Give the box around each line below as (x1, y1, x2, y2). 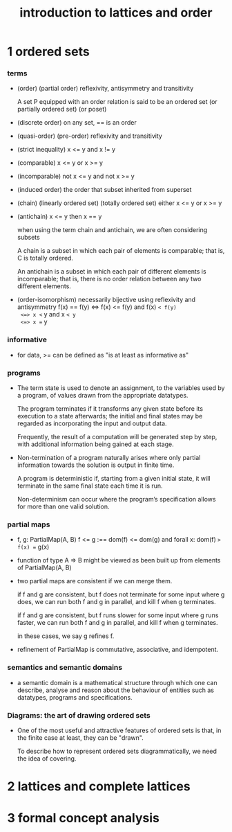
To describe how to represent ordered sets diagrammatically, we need (17, 747, 217, 755)
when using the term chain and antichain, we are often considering (17, 226, 208, 234)
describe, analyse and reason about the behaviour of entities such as (17, 686, 214, 694)
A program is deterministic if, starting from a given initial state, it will (17, 475, 211, 483)
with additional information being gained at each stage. (17, 440, 174, 448)
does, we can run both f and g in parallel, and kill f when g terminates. (17, 598, 216, 606)
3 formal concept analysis (7, 811, 160, 826)
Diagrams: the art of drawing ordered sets (7, 710, 151, 720)
